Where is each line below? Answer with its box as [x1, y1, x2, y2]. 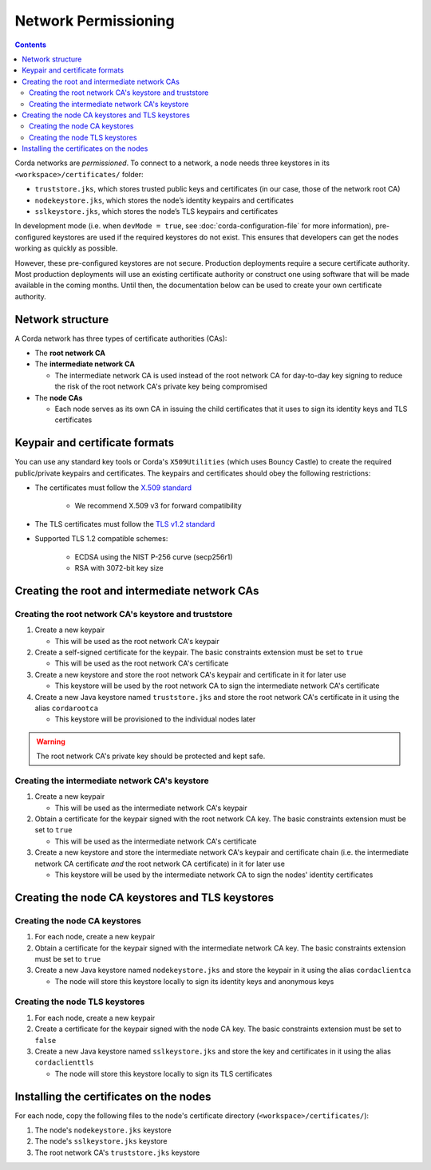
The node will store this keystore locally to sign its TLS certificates [54, 1069, 273, 1078]
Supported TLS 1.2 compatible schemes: [34, 534, 168, 543]
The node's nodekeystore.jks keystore [34, 1125, 172, 1135]
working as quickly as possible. [14, 243, 118, 253]
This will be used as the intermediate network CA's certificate [54, 836, 257, 846]
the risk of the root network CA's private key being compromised [54, 381, 267, 391]
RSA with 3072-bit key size [74, 563, 164, 573]
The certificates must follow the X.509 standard [34, 483, 192, 492]
